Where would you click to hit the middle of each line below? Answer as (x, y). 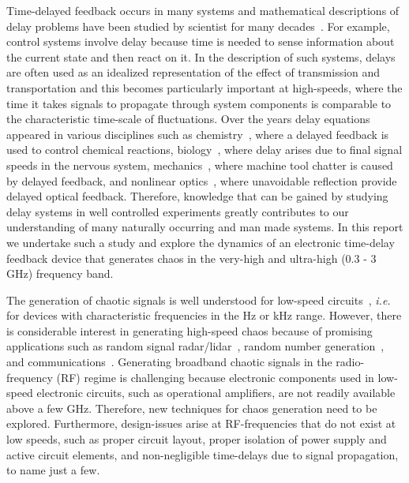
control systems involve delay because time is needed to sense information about (201, 41)
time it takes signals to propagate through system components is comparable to (199, 103)
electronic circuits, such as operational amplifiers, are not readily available (216, 393)
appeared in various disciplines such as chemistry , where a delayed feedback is (198, 134)
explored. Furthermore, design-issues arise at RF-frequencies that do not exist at (201, 423)
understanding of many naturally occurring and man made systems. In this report (205, 227)
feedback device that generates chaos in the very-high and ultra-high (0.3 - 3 (191, 258)
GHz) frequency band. (60, 273)
